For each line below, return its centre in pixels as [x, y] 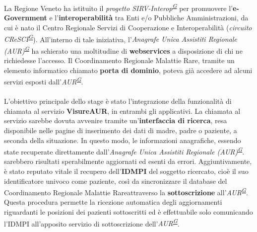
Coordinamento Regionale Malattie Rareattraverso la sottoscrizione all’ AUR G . [126, 192]
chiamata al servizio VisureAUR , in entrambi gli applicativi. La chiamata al [122, 111]
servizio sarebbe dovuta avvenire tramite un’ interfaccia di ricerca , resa [116, 120]
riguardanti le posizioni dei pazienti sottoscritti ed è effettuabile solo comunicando [128, 212]
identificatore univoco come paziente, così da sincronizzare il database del [116, 181]
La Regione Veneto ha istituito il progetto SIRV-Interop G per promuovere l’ [119, 7]
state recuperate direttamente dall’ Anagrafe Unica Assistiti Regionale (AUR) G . [124, 151]
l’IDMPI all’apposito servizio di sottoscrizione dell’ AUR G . [92, 223]
